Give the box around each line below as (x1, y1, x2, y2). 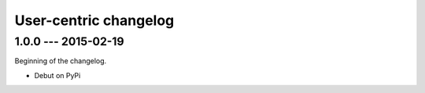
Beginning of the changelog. (14, 56, 107, 66)
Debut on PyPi (34, 70, 81, 80)
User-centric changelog (14, 12, 175, 29)
